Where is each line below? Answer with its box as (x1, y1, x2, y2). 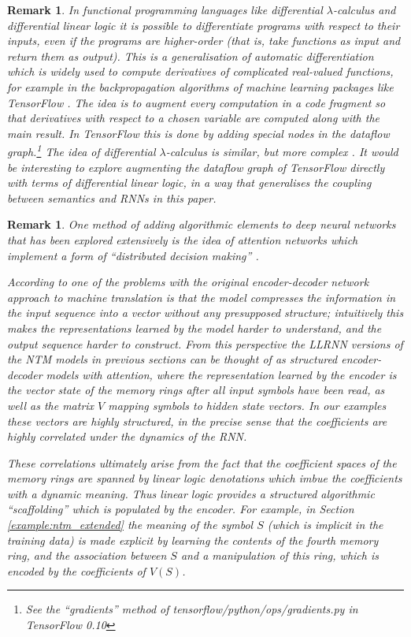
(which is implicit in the (267, 516, 383, 533)
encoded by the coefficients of (7, 562, 146, 579)
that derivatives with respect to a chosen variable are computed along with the (7, 110, 380, 126)
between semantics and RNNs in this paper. (7, 189, 217, 206)
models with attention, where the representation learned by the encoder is (46, 366, 397, 382)
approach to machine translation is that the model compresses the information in (7, 289, 396, 305)
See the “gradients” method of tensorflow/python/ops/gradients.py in (25, 601, 358, 617)
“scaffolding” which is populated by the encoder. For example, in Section (7, 501, 354, 517)
